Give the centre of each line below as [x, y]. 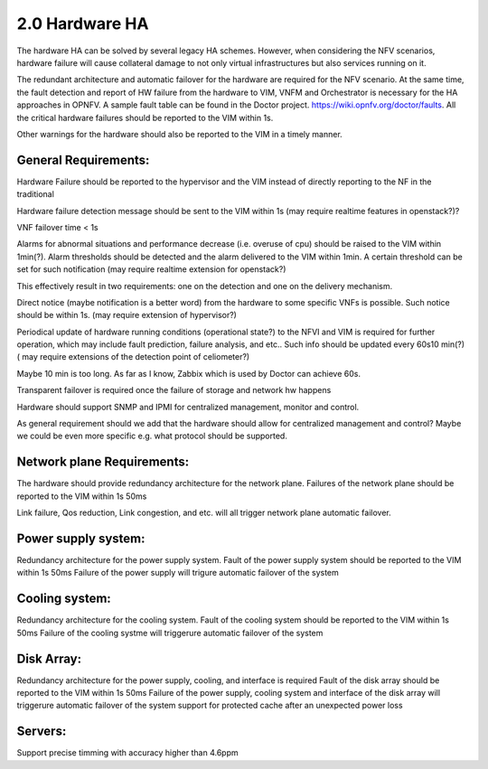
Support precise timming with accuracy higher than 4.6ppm [127, 753]
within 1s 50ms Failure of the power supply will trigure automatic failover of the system [178, 573]
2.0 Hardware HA [83, 23]
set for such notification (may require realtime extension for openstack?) [151, 269]
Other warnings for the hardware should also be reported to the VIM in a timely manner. [179, 134]
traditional [35, 194]
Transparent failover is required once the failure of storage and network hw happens [174, 390]
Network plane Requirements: [103, 462]
